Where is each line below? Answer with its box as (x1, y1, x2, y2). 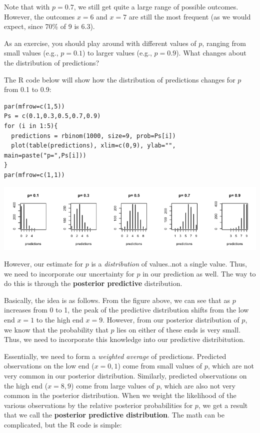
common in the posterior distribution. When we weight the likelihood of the (4, 390, 236, 400)
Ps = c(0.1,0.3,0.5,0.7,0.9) (4, 112, 101, 120)
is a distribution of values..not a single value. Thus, (91, 258, 247, 269)
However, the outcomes (4, 11, 75, 21)
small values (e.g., (4, 47, 58, 58)
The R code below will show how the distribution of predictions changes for (4, 74, 235, 84)
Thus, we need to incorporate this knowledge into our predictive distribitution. (4, 334, 245, 344)
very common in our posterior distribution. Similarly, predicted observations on (4, 370, 247, 381)
